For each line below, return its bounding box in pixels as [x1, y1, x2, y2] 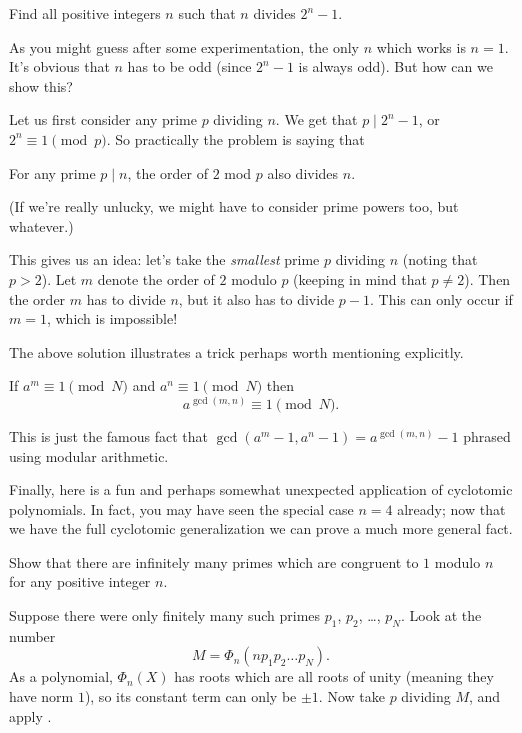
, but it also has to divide [178, 288, 335, 309]
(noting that [402, 249, 478, 270]
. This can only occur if [369, 288, 513, 309]
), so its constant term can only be [84, 686, 297, 707]
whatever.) [9, 215, 74, 236]
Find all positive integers [9, 3, 161, 23]
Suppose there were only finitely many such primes [9, 605, 321, 626]
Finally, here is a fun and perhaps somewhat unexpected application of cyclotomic [9, 479, 513, 500]
